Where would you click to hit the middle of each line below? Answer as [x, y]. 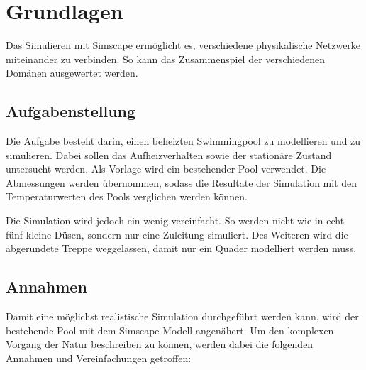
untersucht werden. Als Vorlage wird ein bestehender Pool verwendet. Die [166, 169]
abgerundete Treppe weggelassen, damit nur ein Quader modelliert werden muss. [181, 248]
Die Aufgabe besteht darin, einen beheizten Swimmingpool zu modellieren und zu [183, 141]
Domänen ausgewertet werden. [72, 73]
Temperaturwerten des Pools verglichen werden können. [127, 196]
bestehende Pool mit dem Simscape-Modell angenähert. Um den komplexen [170, 330]
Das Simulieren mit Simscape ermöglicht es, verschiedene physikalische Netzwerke [183, 45]
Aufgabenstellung [71, 111]
